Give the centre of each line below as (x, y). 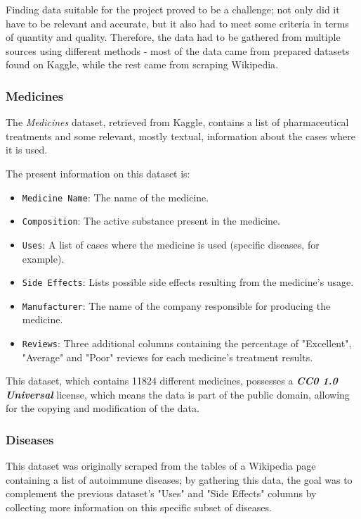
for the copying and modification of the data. (103, 408)
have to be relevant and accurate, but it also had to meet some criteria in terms (177, 23)
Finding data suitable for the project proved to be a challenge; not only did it (173, 9)
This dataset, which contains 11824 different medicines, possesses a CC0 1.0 (172, 381)
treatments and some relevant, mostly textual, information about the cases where (180, 136)
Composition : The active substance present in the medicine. (151, 221)
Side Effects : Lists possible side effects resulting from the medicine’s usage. (188, 282)
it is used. (27, 150)
